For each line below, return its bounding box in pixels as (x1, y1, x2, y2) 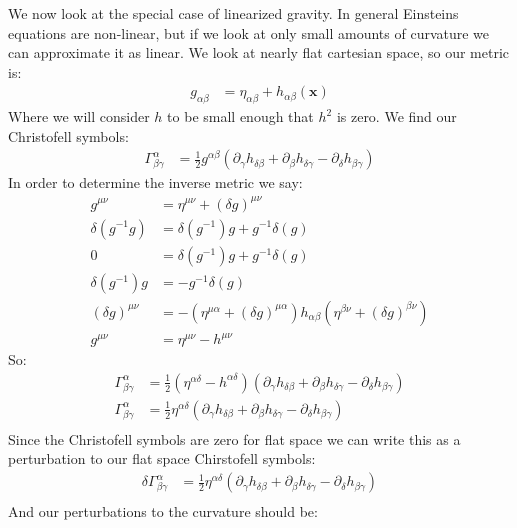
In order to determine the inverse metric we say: (8, 172, 303, 193)
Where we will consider (8, 106, 150, 127)
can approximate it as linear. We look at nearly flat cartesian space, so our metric (8, 42, 510, 63)
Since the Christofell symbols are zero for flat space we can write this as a (8, 428, 461, 449)
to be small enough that (167, 106, 314, 127)
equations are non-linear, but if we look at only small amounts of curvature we (8, 22, 490, 43)
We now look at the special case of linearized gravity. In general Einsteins (8, 3, 459, 23)
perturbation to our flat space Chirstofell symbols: (8, 448, 316, 469)
